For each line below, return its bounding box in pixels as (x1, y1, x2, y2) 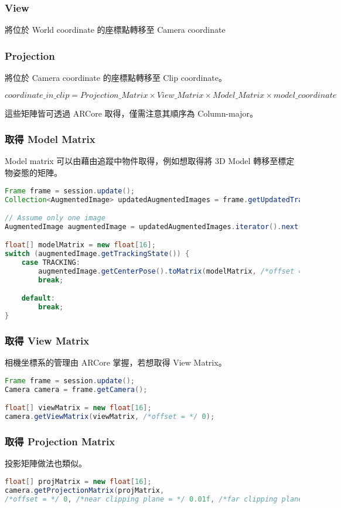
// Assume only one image (5, 214, 105, 223)
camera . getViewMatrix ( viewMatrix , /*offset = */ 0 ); (5, 412, 215, 421)
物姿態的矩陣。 (5, 166, 62, 179)
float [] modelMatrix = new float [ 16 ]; (5, 241, 156, 250)
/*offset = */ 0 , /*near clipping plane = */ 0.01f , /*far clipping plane (5, 495, 303, 503)
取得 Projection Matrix (5, 434, 115, 448)
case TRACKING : (21, 258, 80, 267)
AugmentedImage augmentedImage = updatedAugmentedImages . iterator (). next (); (5, 222, 311, 231)
